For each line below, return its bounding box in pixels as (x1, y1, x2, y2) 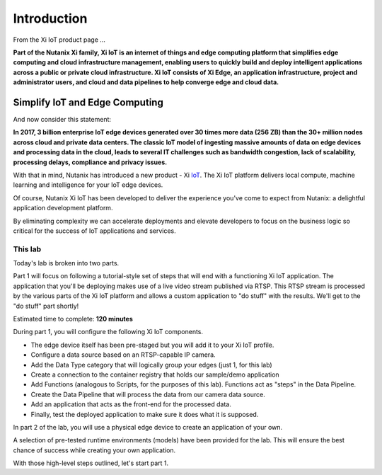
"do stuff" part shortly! (13, 302, 79, 310)
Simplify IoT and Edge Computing (13, 96, 164, 108)
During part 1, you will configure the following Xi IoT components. (13, 328, 204, 336)
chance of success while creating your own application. (13, 446, 176, 454)
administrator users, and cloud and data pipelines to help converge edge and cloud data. (13, 78, 279, 86)
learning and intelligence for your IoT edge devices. (13, 181, 163, 189)
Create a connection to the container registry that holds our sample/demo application (30, 370, 279, 379)
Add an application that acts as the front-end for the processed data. (30, 400, 231, 408)
